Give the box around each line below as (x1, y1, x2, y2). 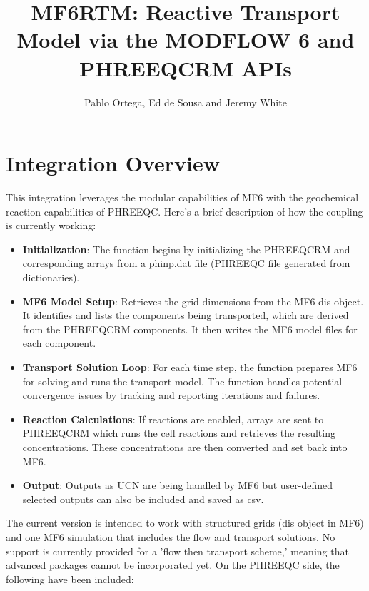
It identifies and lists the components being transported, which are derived (22, 308, 349, 323)
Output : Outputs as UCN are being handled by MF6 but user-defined (22, 478, 333, 492)
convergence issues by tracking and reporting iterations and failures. (22, 388, 320, 403)
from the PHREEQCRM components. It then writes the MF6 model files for (22, 321, 358, 336)
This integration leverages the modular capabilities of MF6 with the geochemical (6, 190, 359, 205)
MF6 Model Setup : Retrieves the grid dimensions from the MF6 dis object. (22, 293, 364, 308)
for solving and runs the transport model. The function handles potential (22, 373, 343, 388)
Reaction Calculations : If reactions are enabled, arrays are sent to (22, 411, 324, 426)
